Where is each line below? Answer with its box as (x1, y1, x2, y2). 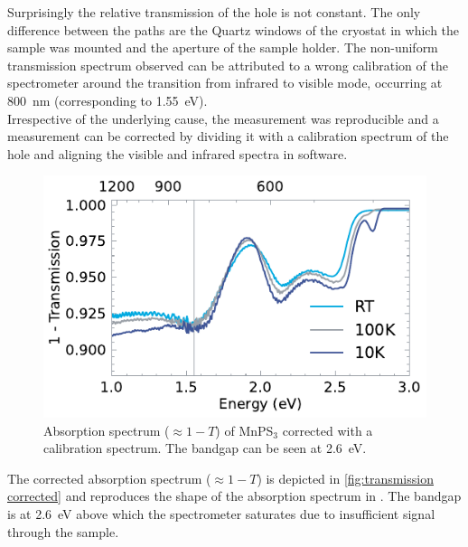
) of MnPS (215, 420, 274, 439)
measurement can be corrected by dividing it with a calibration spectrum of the (7, 127, 449, 146)
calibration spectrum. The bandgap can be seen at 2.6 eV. (43, 439, 367, 457)
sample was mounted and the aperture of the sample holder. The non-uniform (7, 38, 438, 57)
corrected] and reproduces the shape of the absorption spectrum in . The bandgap (7, 486, 462, 505)
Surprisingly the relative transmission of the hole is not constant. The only (7, 3, 421, 21)
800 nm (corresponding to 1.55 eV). (7, 90, 208, 109)
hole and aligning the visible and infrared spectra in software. (7, 144, 348, 163)
